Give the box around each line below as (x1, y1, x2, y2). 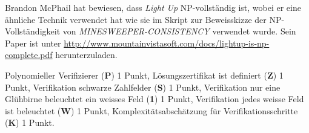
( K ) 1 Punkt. (5, 116, 55, 129)
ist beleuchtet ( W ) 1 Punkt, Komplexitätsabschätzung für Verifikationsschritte (5, 104, 298, 117)
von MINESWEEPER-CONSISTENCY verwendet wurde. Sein (62, 25, 296, 37)
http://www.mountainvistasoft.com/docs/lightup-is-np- (64, 36, 270, 49)
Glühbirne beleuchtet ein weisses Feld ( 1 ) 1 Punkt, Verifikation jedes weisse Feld (5, 92, 304, 105)
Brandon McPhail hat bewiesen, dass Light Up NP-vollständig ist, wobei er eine (5, 1, 301, 13)
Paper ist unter (5, 36, 61, 49)
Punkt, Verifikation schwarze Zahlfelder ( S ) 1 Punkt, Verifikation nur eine (5, 80, 281, 93)
